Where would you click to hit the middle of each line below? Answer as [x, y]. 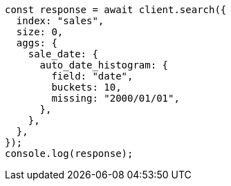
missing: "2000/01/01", [115, 98]
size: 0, [40, 32]
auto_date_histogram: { [104, 65]
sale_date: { [63, 54]
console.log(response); [69, 154]
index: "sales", [60, 21]
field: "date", [92, 76]
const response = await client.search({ [116, 10]
